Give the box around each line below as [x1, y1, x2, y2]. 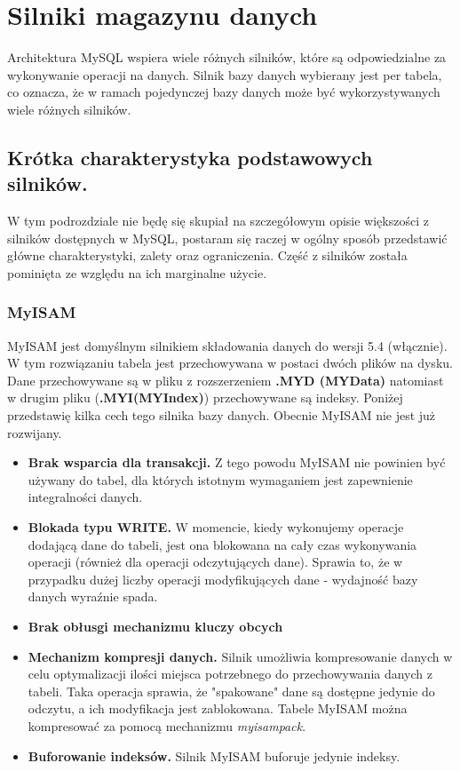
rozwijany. [7, 423, 62, 441]
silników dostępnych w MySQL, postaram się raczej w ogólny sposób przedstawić [7, 228, 448, 247]
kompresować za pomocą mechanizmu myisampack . [28, 716, 306, 735]
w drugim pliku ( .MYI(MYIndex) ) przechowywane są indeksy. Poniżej [7, 388, 403, 407]
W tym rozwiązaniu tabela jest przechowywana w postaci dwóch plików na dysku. [7, 354, 453, 372]
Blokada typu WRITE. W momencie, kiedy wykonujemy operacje [28, 518, 404, 537]
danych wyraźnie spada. [28, 587, 158, 606]
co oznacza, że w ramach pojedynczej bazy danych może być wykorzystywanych [7, 83, 440, 101]
